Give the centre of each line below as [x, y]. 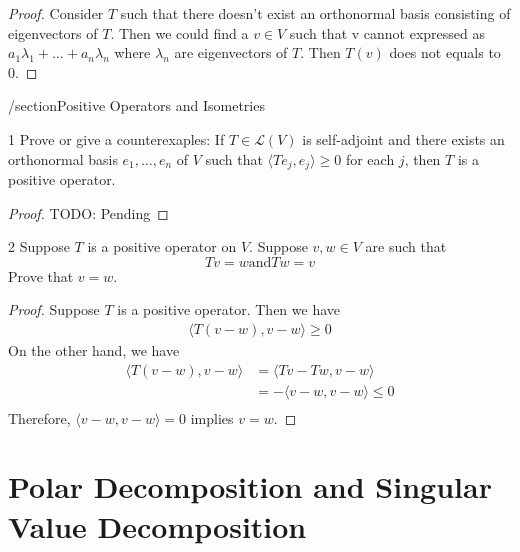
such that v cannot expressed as [387, 32]
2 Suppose [39, 246]
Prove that [41, 275]
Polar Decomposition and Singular [250, 486]
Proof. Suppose [54, 309]
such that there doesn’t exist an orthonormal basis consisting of [315, 13]
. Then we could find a [179, 32]
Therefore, [39, 417]
